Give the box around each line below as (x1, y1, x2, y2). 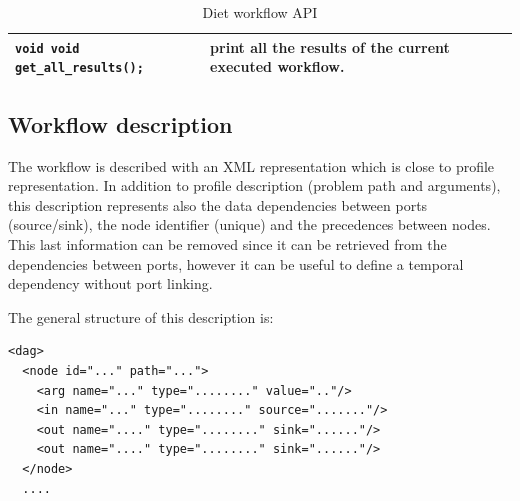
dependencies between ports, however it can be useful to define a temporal (8, 253, 464, 274)
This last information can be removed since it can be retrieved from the (8, 233, 447, 254)
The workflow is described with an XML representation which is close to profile (8, 155, 495, 176)
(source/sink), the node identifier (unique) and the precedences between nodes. (8, 214, 491, 235)
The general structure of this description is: (8, 306, 274, 327)
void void (15, 41, 80, 56)
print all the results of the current (210, 36, 450, 57)
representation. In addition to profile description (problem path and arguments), (8, 175, 501, 196)
